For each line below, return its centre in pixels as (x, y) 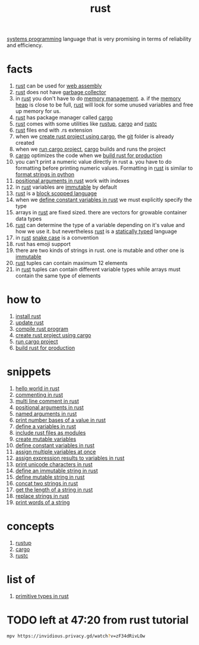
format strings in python (45, 175)
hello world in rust (37, 388)
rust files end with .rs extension (54, 130)
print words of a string (42, 502)
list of (21, 580)
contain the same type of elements (58, 276)
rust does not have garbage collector (61, 92)
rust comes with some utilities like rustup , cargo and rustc (86, 124)
